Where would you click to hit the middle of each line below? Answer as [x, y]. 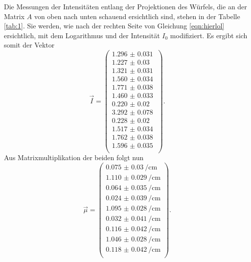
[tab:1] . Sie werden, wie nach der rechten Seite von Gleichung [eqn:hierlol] [114, 26]
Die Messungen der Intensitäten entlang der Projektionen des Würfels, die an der [125, 6]
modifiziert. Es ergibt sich [209, 35]
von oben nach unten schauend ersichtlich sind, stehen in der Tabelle [137, 16]
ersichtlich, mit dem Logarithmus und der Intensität [82, 35]
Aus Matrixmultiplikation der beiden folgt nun [74, 157]
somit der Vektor [29, 45]
